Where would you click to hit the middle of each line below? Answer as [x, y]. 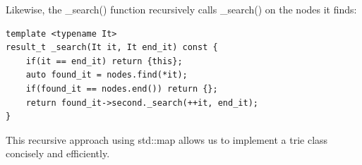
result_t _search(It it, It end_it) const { [112, 48]
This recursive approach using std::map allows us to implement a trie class [167, 139]
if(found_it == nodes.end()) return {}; [122, 88]
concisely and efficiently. [58, 153]
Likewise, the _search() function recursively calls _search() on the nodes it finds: [181, 9]
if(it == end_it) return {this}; [104, 61]
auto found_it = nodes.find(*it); [107, 75]
